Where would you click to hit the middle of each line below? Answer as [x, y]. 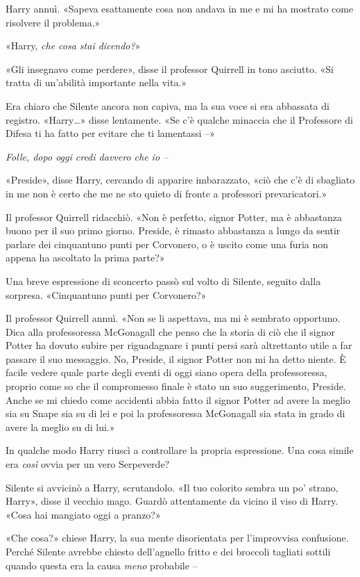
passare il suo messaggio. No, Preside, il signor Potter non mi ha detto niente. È [176, 358]
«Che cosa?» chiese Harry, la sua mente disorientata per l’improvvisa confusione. [177, 538]
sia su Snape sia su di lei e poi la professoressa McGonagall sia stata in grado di [175, 413]
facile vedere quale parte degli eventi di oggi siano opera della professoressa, [166, 372]
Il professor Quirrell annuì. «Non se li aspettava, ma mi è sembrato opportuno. [173, 318]
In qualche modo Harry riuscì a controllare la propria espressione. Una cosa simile [180, 450]
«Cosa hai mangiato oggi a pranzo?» [83, 514]
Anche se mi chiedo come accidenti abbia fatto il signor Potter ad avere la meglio [178, 399]
